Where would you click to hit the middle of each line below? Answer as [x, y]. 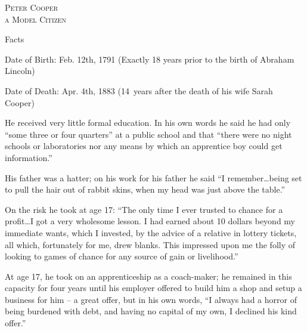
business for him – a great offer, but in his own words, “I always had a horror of [151, 299]
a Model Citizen [36, 19]
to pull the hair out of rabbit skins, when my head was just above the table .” [145, 189]
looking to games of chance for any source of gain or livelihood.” [122, 256]
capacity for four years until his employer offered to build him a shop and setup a [153, 288]
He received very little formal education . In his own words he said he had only [148, 123]
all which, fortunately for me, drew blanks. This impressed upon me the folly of [150, 244]
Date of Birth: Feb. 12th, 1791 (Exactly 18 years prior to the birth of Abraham [150, 59]
